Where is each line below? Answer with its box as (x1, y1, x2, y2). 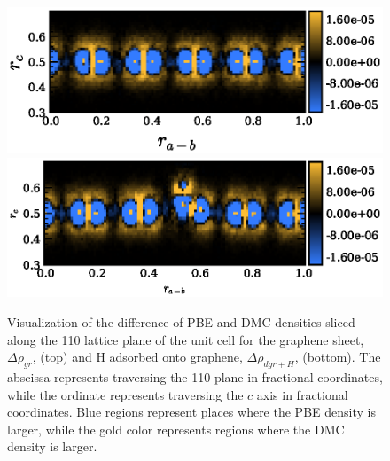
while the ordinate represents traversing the (7, 385, 244, 403)
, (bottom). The (294, 348, 381, 366)
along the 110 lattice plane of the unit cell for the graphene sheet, (7, 330, 364, 348)
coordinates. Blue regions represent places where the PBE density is (7, 402, 376, 421)
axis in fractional (256, 385, 348, 403)
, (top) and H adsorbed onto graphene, (32, 348, 243, 366)
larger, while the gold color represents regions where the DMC (7, 419, 345, 438)
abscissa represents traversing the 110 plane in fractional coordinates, (7, 367, 383, 386)
